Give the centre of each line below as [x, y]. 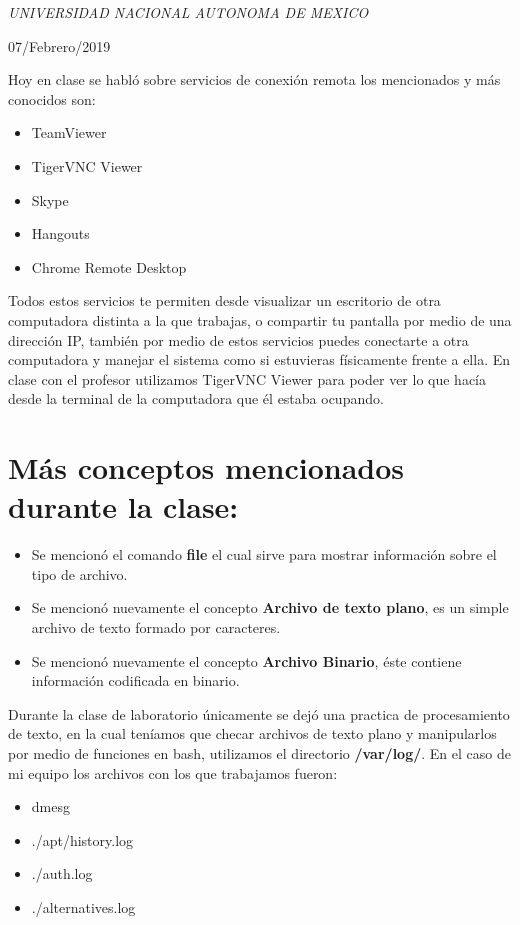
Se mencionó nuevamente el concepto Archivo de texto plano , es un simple [270, 607]
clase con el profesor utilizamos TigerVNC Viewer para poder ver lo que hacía [247, 378]
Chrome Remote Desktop [109, 266]
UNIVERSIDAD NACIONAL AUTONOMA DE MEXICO [188, 12]
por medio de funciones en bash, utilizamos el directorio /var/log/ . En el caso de [259, 752]
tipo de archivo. [79, 573]
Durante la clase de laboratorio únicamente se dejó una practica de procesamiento [259, 713]
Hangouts [60, 233]
